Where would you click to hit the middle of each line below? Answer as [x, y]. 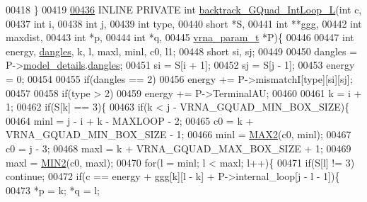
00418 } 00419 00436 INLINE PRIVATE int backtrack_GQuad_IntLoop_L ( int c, [184, 9]
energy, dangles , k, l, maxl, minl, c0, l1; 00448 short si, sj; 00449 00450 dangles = [182, 51]
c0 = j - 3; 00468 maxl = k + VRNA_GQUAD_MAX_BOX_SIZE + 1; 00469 [179, 148]
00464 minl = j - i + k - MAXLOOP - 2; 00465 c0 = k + [130, 120]
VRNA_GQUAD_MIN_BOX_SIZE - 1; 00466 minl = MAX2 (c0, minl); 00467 [179, 134]
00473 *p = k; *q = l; [53, 190]
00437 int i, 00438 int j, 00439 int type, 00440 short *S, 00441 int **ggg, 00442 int [184, 23]
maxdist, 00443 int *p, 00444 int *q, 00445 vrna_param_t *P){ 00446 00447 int [180, 37]
